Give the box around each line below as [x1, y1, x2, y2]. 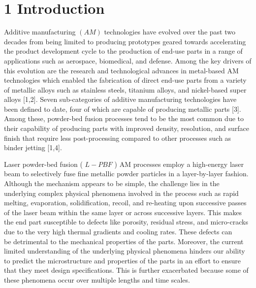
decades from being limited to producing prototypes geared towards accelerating [4, 36, 246, 46]
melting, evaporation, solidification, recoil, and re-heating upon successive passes [4, 197, 247, 208]
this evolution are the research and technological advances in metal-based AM [4, 65, 239, 75]
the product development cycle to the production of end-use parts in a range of [4, 46, 243, 56]
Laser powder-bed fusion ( [4, 159, 83, 169]
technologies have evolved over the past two [104, 27, 235, 37]
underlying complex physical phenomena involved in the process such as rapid [4, 188, 239, 198]
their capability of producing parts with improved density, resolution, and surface [4, 123, 250, 133]
